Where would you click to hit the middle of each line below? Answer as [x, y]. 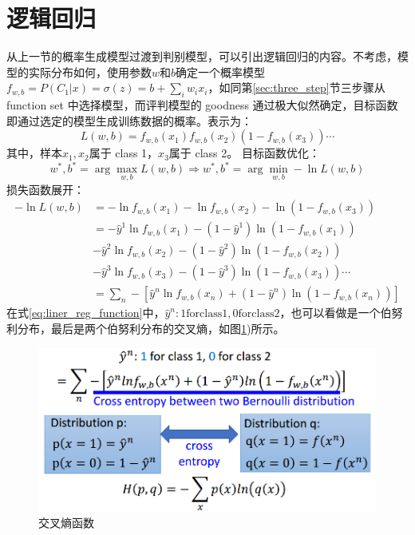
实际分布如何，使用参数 [90, 71]
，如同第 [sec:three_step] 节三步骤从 [296, 87]
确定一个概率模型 [221, 71]
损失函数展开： [45, 189]
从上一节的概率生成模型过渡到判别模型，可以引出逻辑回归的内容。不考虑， [202, 56]
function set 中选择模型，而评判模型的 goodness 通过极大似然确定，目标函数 [202, 105]
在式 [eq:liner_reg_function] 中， [86, 313]
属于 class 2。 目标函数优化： [244, 153]
